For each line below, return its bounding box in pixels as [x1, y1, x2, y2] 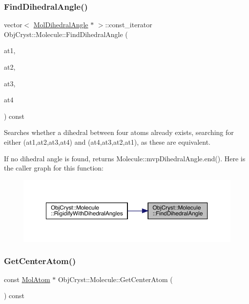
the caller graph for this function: [4, 163, 104, 173]
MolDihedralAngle [33, 19, 88, 30]
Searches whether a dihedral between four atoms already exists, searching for [4, 127, 234, 137]
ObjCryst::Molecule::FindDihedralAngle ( [4, 29, 128, 39]
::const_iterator [105, 19, 152, 30]
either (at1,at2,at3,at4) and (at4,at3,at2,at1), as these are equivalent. [4, 136, 210, 147]
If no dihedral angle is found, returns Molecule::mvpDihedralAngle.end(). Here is [4, 153, 246, 163]
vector [4, 19, 22, 30]
